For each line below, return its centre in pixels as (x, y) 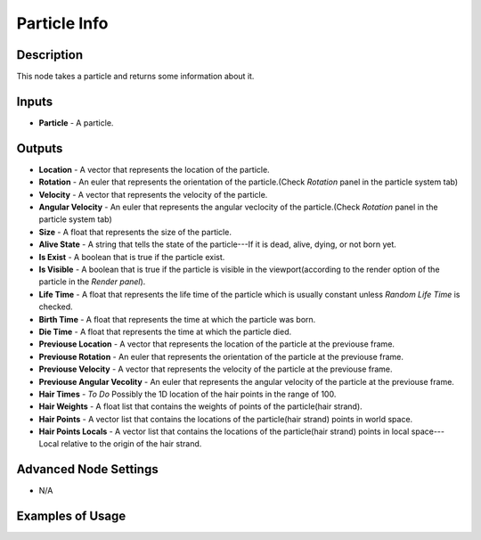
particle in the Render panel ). (92, 282)
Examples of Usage (71, 516)
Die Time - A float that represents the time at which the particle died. (165, 331)
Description (50, 55)
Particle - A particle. (76, 123)
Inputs (35, 101)
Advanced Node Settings (88, 469)
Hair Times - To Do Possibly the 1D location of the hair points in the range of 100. (188, 394)
